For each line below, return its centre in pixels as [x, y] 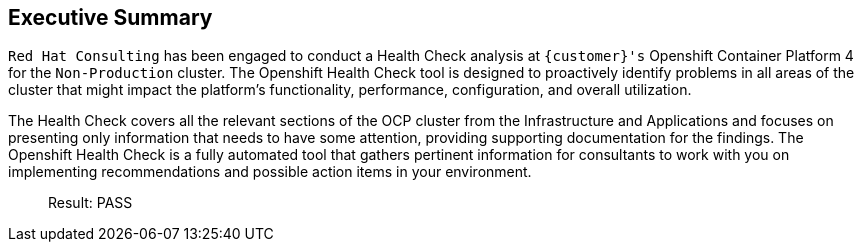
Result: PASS [90, 203]
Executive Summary [110, 17]
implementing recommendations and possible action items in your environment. [270, 172]
